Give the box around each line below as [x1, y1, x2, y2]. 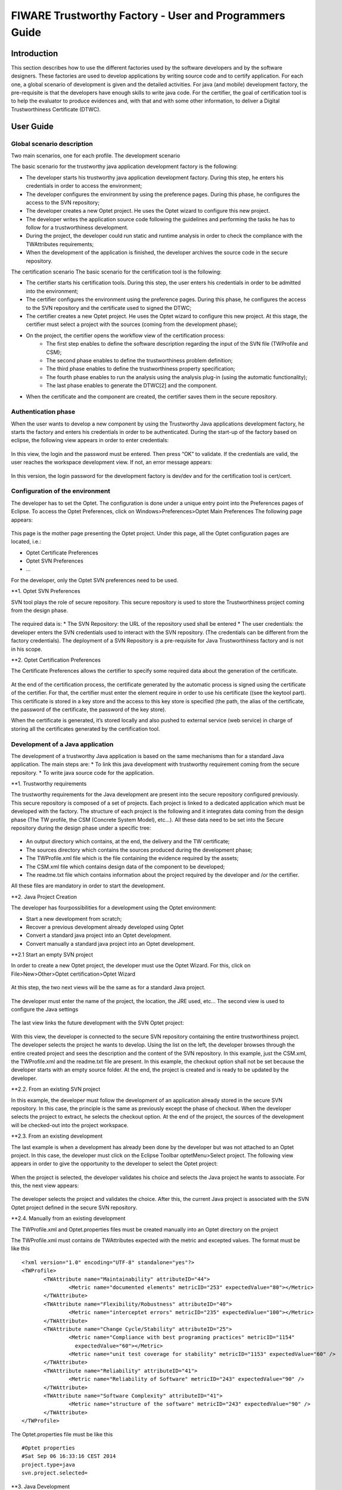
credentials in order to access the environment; [26, 182, 142, 190]
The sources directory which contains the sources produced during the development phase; [26, 846, 253, 853]
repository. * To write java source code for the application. [11, 769, 154, 776]
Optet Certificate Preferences [26, 549, 98, 556]
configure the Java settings [11, 1006, 79, 1013]
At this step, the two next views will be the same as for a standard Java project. [11, 984, 206, 991]
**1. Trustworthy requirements [11, 780, 87, 787]
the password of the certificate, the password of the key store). [11, 706, 167, 713]
